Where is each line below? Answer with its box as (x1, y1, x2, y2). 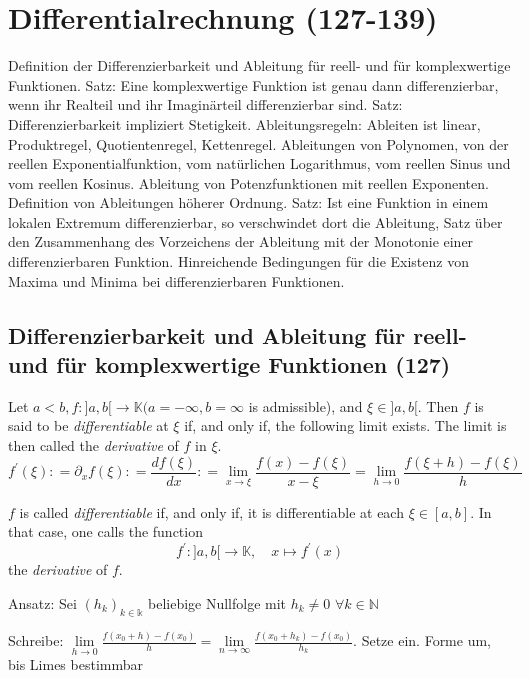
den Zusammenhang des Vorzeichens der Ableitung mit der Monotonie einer (8, 231, 474, 252)
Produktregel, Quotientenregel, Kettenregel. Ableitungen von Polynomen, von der (8, 133, 509, 154)
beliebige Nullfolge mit (147, 592, 287, 613)
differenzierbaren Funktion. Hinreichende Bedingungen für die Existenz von (8, 251, 469, 272)
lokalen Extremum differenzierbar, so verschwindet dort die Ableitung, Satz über (8, 211, 503, 232)
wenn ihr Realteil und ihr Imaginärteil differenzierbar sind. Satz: (8, 94, 403, 115)
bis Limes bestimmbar (8, 654, 144, 675)
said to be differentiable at (8, 415, 169, 436)
